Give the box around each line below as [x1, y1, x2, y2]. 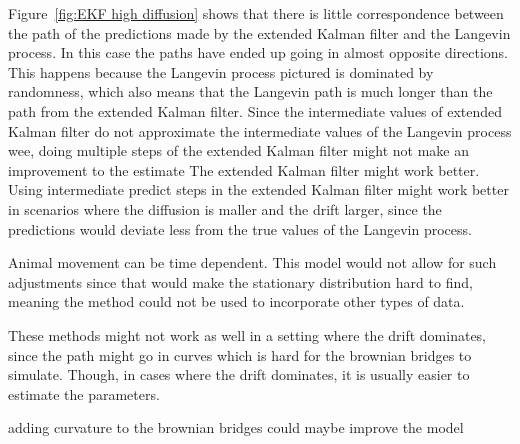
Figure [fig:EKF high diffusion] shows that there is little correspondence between [8, 3, 504, 23]
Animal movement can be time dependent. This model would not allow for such [8, 252, 497, 273]
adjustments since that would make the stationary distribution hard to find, [8, 271, 473, 292]
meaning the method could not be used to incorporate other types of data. [8, 291, 465, 312]
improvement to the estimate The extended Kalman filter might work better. [8, 159, 480, 180]
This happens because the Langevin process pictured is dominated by [8, 61, 434, 82]
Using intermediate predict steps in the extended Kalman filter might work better [8, 179, 509, 200]
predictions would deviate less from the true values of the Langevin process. [8, 218, 472, 239]
